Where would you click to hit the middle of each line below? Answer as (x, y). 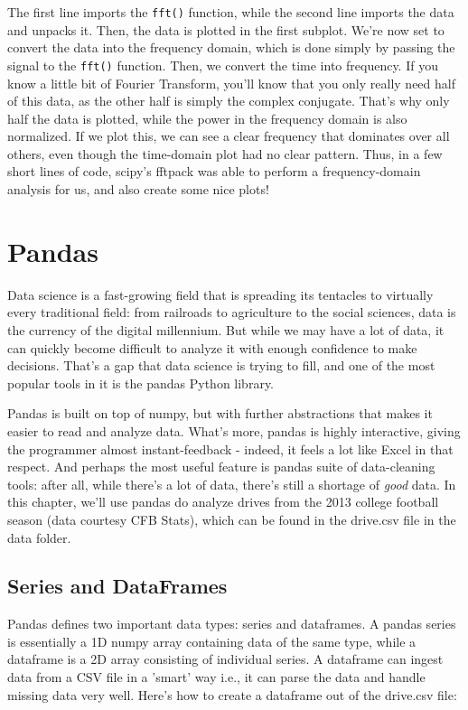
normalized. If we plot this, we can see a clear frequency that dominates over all (229, 136)
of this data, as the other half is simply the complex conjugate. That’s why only (229, 101)
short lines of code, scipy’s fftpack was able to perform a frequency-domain (214, 171)
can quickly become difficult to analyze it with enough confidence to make (212, 347)
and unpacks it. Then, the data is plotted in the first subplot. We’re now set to (226, 29)
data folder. (39, 537)
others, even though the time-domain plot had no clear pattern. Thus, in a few (225, 153)
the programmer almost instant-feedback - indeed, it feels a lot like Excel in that (230, 448)
